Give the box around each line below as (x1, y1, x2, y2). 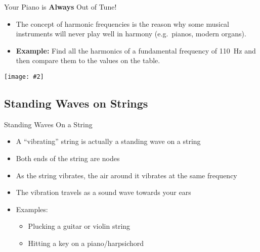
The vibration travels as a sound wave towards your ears (16, 187, 191, 197)
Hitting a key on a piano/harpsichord (28, 237, 144, 248)
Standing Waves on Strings (4, 95, 148, 111)
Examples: (16, 204, 48, 214)
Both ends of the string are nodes (16, 153, 120, 164)
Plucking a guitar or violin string (28, 221, 131, 231)
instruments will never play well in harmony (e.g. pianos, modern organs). (16, 28, 246, 39)
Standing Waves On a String (4, 119, 93, 129)
